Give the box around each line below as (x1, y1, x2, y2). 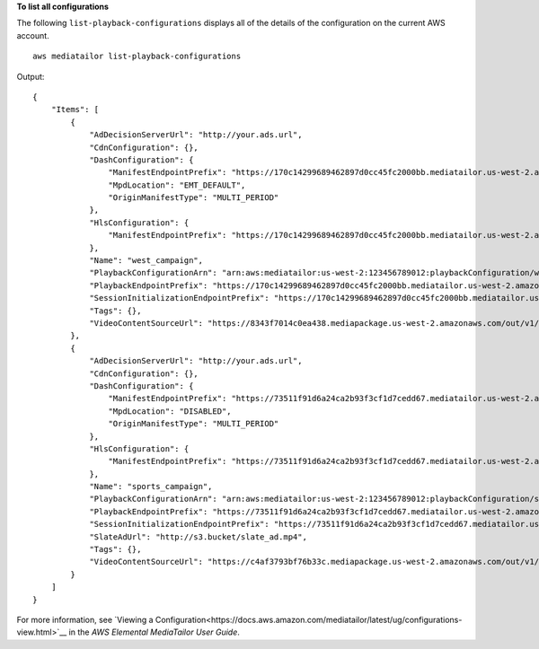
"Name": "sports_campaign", (89, 481, 213, 492)
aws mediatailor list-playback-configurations (32, 51, 242, 62)
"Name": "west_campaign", (89, 256, 204, 266)
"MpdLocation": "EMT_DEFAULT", (108, 180, 246, 190)
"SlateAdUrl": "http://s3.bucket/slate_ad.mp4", (89, 531, 307, 542)
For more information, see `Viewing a (16, 614, 154, 625)
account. (16, 30, 49, 40)
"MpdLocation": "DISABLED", (108, 406, 233, 417)
